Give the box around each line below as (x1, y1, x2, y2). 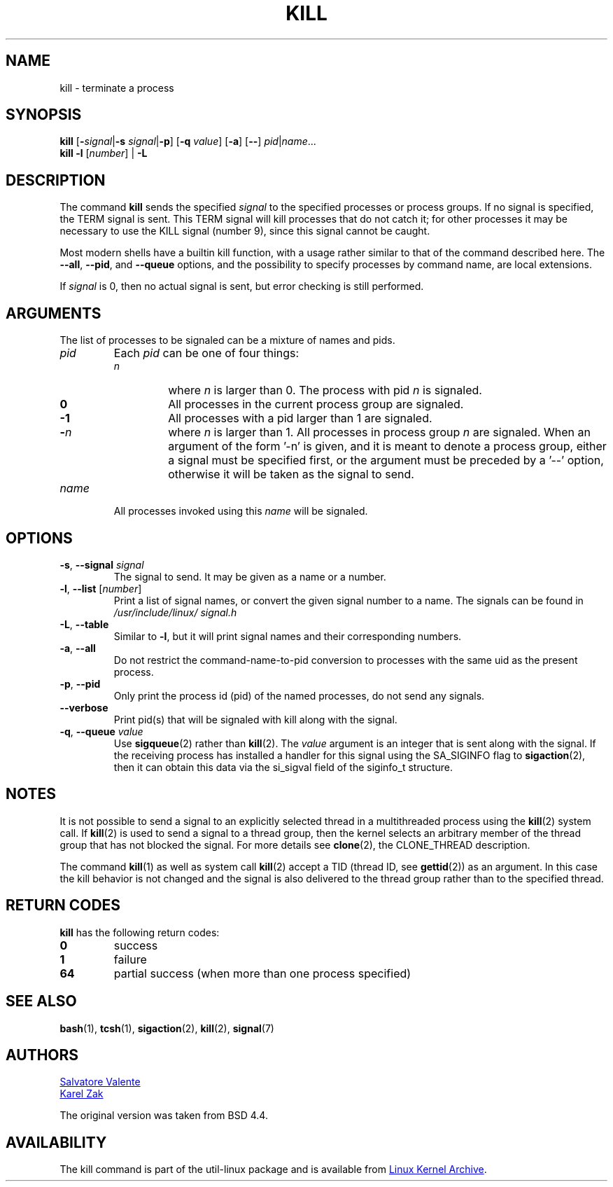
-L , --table (59, 618, 109, 630)
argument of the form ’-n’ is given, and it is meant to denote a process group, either (168, 439, 607, 454)
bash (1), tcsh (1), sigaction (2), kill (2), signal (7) (59, 1022, 274, 1034)
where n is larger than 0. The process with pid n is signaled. (168, 383, 482, 398)
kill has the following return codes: (59, 926, 220, 938)
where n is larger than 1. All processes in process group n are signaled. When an (168, 425, 591, 440)
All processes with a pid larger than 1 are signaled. (168, 411, 432, 426)
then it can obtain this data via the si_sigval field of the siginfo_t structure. (113, 761, 453, 773)
